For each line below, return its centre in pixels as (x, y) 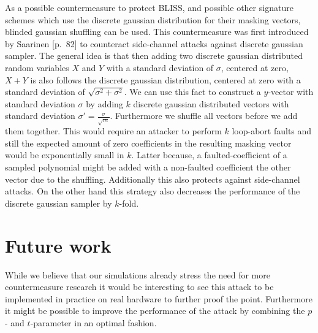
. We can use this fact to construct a (192, 92)
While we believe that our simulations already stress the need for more (138, 274)
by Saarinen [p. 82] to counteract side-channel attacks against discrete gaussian (154, 43)
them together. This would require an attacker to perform (113, 131)
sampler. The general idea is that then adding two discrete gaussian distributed (154, 55)
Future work (58, 245)
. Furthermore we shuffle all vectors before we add (204, 116)
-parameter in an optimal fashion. (93, 322)
